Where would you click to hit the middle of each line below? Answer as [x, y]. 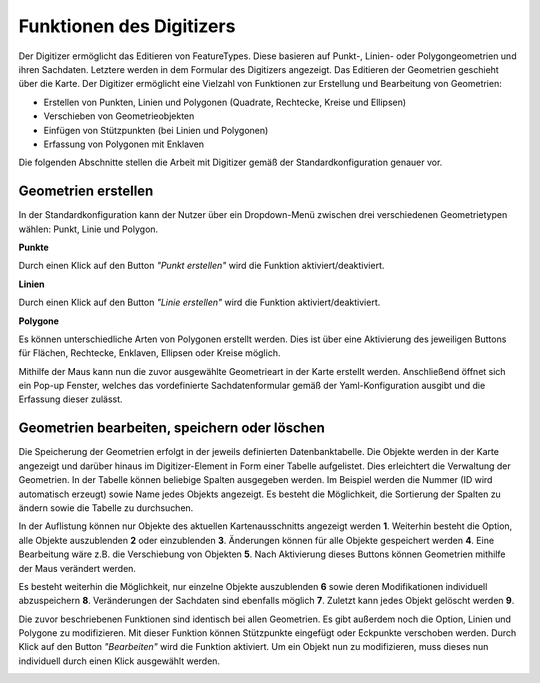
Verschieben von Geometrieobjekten [119, 116]
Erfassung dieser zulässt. [71, 399]
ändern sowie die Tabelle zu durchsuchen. [106, 507]
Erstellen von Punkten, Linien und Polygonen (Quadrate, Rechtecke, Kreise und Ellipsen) [225, 102]
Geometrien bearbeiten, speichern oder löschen [171, 428]
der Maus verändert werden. [77, 568]
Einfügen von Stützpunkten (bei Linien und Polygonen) [156, 130]
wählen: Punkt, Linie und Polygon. [88, 229]
